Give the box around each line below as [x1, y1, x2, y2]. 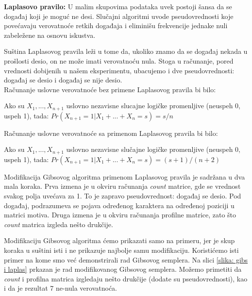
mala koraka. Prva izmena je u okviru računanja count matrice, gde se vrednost [4, 181, 241, 191]
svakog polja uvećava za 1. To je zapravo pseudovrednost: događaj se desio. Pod [4, 191, 241, 201]
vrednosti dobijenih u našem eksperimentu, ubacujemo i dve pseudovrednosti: [4, 65, 235, 75]
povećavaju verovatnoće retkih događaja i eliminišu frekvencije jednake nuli [4, 20, 228, 31]
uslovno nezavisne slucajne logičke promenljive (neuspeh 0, [66, 100, 241, 111]
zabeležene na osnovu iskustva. [4, 30, 96, 40]
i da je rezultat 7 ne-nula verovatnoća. [4, 283, 118, 293]
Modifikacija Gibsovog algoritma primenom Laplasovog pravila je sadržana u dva [4, 171, 245, 181]
